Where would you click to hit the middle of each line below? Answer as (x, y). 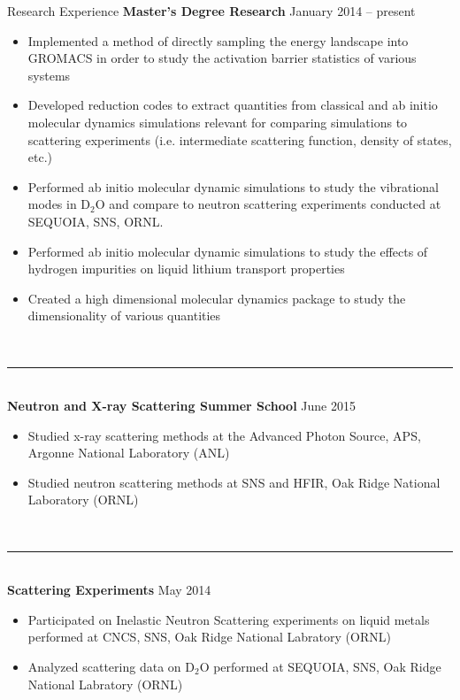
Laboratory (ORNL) (83, 500)
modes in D (59, 204)
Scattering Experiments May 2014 (109, 590)
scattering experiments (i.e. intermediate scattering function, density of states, (240, 139)
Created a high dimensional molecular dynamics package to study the (217, 298)
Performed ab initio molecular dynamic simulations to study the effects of (228, 251)
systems (49, 75)
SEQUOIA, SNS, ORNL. (96, 221)
